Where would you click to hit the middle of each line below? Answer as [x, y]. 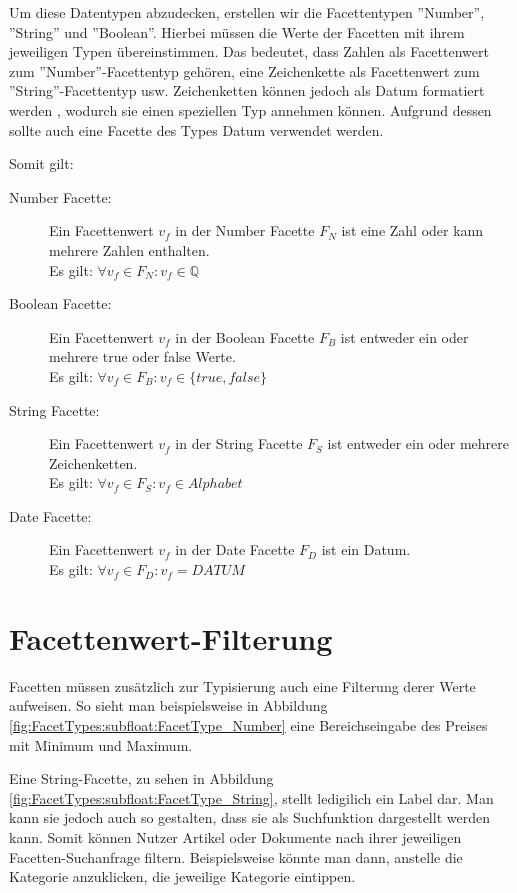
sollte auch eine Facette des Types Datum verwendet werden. [196, 129]
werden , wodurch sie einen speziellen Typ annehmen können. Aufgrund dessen [250, 109]
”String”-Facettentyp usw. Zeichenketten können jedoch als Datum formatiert [247, 90]
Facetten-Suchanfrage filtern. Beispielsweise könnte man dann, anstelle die [236, 856]
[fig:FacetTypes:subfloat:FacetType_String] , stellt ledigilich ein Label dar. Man [251, 797]
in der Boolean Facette [245, 336]
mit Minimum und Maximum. [101, 744]
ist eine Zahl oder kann [412, 230]
